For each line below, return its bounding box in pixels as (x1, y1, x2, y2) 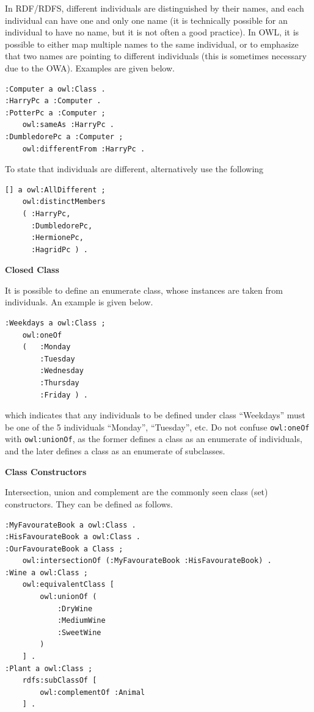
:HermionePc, (31, 233, 84, 242)
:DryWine (57, 604, 93, 613)
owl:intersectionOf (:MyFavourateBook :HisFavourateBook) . (22, 556, 272, 565)
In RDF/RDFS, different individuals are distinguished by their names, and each (5, 2, 304, 14)
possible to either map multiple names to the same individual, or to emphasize (5, 37, 299, 50)
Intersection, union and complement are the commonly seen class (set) (5, 485, 268, 498)
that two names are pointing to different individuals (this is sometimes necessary (5, 49, 307, 62)
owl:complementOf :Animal (40, 688, 145, 697)
